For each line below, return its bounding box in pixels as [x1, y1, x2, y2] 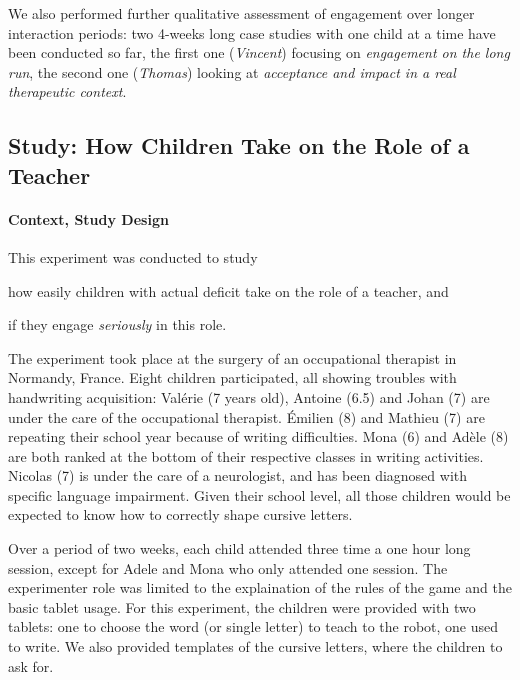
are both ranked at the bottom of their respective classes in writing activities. [8, 445, 484, 466]
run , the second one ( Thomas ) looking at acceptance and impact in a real [8, 61, 456, 82]
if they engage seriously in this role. [8, 314, 227, 335]
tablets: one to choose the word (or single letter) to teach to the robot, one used [8, 616, 499, 637]
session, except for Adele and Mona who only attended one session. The [8, 557, 448, 578]
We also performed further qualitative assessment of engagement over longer [8, 3, 475, 23]
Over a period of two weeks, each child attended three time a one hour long [8, 538, 471, 559]
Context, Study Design [8, 208, 169, 229]
